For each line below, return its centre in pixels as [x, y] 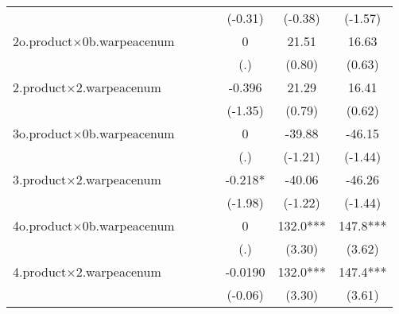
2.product [40, 87]
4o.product [43, 225]
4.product [40, 271]
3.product [40, 179]
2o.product [43, 41]
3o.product [43, 133]
